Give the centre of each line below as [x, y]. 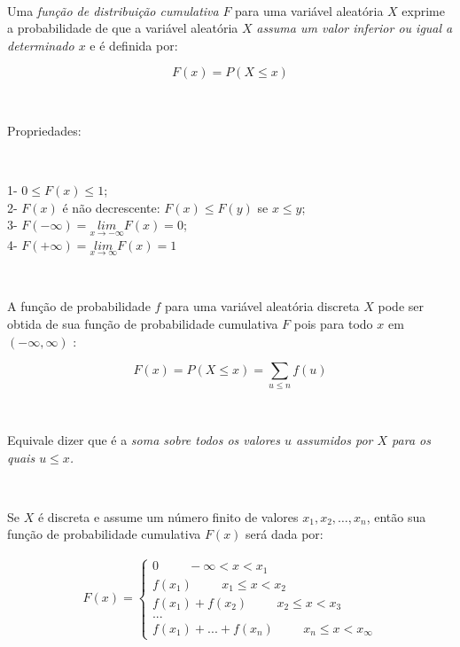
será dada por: [285, 534]
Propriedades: [44, 130]
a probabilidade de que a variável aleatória [123, 28]
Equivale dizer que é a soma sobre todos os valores [144, 440]
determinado [41, 45]
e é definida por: [134, 45]
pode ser [401, 306]
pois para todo [333, 323]
